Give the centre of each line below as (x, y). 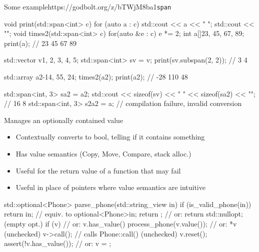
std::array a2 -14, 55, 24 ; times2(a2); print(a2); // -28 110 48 (96, 77)
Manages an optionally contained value (64, 120)
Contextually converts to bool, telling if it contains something (110, 137)
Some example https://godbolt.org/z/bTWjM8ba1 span (88, 6)
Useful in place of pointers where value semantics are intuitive (110, 187)
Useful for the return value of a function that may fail (98, 170)
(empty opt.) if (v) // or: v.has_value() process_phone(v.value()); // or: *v (120, 223)
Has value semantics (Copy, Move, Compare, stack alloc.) (103, 153)
